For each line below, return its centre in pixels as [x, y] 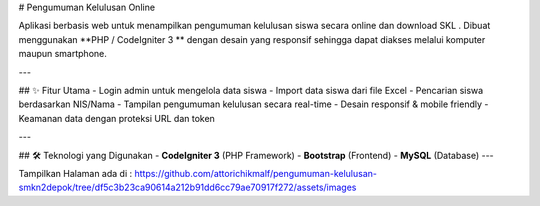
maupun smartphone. [62, 54]
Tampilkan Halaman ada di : [75, 173]
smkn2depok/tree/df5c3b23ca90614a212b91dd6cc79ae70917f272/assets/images [187, 187]
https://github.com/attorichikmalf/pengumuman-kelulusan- [255, 173]
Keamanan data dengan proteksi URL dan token [116, 118]
